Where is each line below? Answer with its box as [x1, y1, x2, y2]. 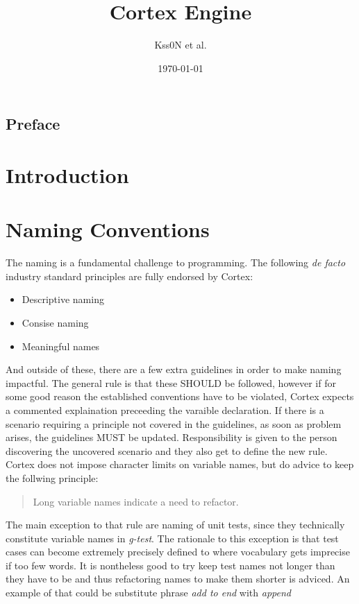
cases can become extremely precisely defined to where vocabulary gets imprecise [6, 544, 350, 559]
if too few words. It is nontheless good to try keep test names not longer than [6, 558, 335, 572]
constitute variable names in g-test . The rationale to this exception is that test [6, 530, 339, 545]
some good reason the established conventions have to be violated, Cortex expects [6, 389, 354, 404]
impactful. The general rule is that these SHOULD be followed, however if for [6, 375, 336, 390]
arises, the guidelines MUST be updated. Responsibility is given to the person [6, 430, 337, 445]
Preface [6, 113, 60, 135]
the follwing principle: [6, 470, 99, 485]
